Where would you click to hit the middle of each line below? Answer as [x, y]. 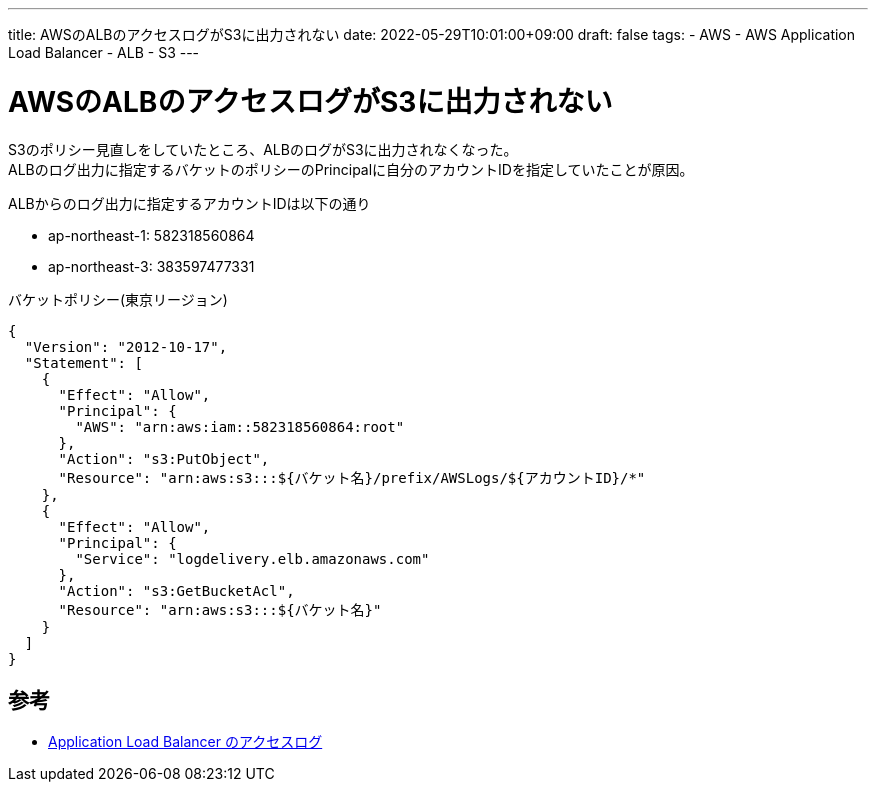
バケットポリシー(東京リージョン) [118, 299]
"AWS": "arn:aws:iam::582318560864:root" [240, 426]
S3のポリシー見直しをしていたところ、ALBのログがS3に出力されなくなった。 [263, 149]
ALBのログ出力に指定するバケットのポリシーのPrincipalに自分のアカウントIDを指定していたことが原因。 [351, 169]
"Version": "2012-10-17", [126, 346]
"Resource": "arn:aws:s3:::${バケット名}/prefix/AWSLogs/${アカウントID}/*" [352, 477]
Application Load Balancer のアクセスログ [185, 742]
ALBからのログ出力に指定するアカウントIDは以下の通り [189, 203]
